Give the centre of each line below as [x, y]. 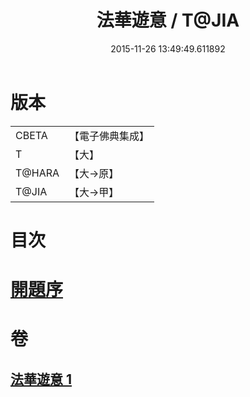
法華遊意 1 [41, 379]
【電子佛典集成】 [109, 136]
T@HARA [37, 173]
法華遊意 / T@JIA [168, 20]
